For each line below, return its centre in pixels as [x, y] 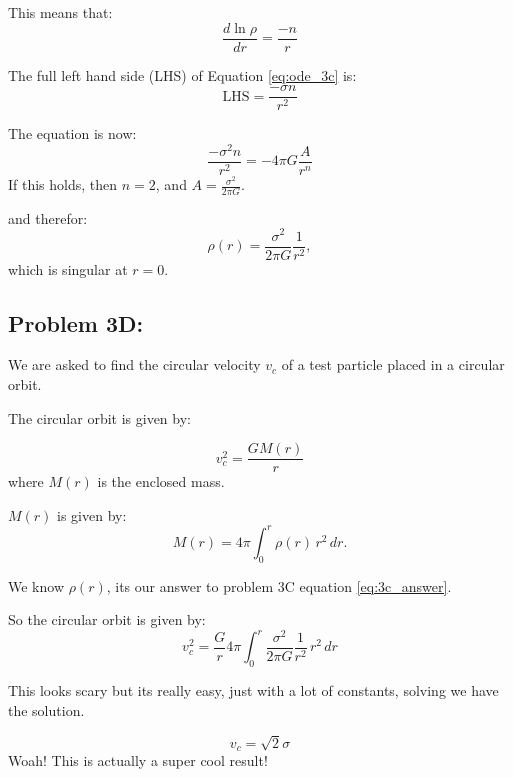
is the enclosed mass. [161, 481]
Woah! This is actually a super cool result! [138, 760]
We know [36, 585]
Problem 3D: [76, 322]
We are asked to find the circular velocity [134, 364]
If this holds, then [63, 184]
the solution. [46, 709]
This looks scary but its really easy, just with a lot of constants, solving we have [253, 690]
